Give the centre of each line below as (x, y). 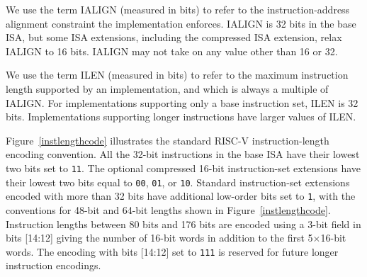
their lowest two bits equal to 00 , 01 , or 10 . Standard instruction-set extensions (178, 182)
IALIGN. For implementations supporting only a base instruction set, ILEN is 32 (182, 102)
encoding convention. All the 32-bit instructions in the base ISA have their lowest (183, 154)
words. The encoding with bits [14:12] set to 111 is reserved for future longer (172, 251)
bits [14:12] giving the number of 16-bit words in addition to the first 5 (159, 238)
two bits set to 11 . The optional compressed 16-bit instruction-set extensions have (183, 168)
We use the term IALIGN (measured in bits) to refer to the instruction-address (178, 9)
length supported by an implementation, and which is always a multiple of (167, 88)
